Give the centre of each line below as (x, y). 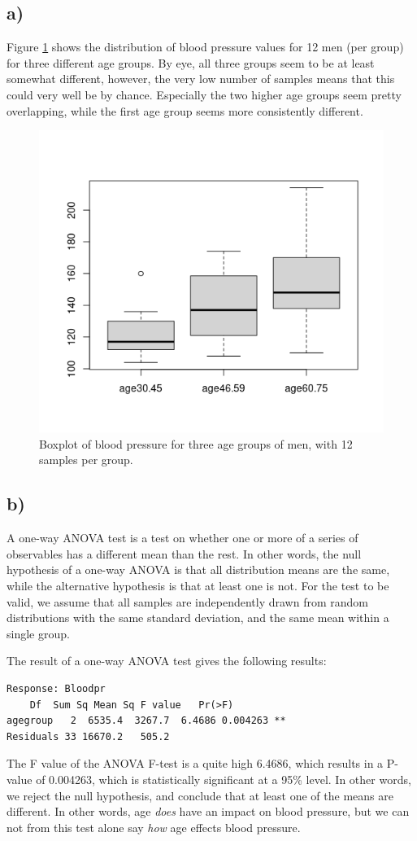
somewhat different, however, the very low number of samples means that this (201, 79)
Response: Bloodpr (56, 689)
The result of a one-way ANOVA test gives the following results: (167, 661)
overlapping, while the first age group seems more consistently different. (185, 110)
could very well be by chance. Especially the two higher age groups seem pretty (204, 94)
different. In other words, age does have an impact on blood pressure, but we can (208, 811)
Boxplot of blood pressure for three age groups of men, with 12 (196, 443)
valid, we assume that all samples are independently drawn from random (187, 601)
